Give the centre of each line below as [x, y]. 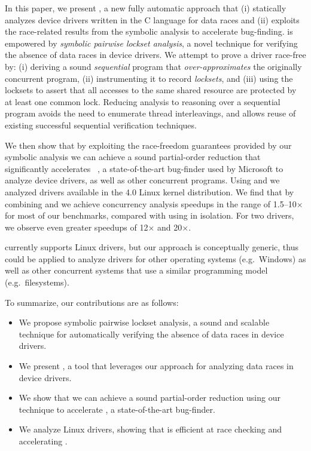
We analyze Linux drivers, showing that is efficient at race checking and [150, 429]
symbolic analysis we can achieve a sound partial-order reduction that [133, 157]
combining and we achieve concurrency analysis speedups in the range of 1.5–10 [151, 203]
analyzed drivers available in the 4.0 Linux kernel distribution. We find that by [150, 191]
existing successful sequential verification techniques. [101, 125]
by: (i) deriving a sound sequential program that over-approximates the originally [153, 66]
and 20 [170, 227]
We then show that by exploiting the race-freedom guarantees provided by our [148, 145]
